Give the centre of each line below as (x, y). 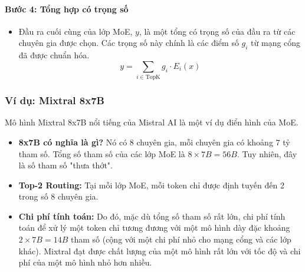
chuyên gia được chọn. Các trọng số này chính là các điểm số (129, 43)
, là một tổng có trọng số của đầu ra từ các (217, 31)
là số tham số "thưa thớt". (65, 165)
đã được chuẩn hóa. (54, 55)
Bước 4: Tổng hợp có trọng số (67, 9)
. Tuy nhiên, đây (267, 153)
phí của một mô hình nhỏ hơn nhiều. (85, 262)
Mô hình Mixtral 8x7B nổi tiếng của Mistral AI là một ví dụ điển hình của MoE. (152, 122)
